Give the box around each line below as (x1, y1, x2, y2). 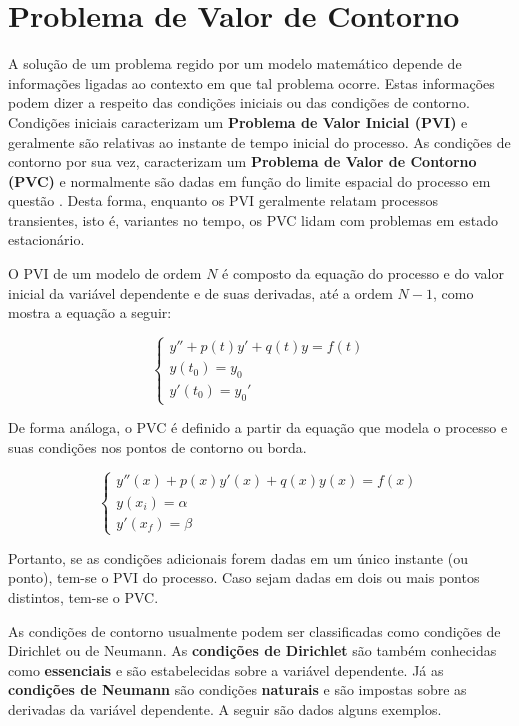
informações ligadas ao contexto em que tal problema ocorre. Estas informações (8, 72, 495, 93)
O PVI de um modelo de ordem (8, 263, 202, 284)
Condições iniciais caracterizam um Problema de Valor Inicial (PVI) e (8, 111, 468, 132)
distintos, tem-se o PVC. (8, 586, 159, 607)
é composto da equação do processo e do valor (222, 263, 504, 284)
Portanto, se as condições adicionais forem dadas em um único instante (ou (8, 547, 468, 568)
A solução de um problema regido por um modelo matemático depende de (8, 53, 462, 74)
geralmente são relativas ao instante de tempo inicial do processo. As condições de (8, 131, 511, 152)
